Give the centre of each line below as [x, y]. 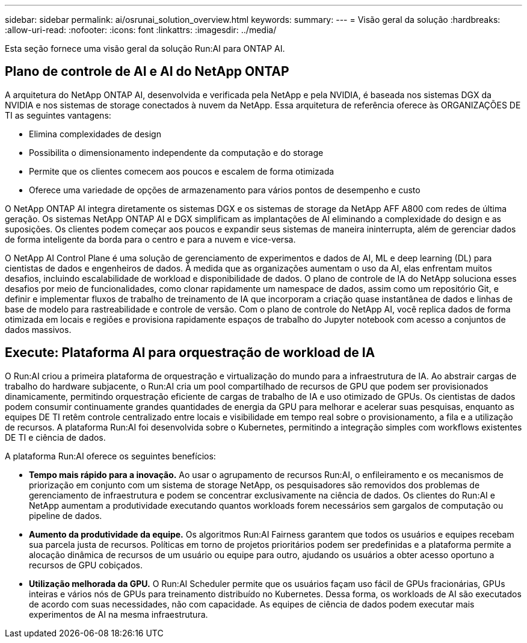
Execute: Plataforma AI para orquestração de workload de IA [190, 353]
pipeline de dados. [66, 515]
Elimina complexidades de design [95, 134]
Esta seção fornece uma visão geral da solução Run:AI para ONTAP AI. [145, 48]
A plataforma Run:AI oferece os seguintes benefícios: [110, 456]
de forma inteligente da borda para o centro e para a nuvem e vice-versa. [150, 239]
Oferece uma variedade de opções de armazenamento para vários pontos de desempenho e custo [225, 190]
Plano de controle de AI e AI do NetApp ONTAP [147, 72]
